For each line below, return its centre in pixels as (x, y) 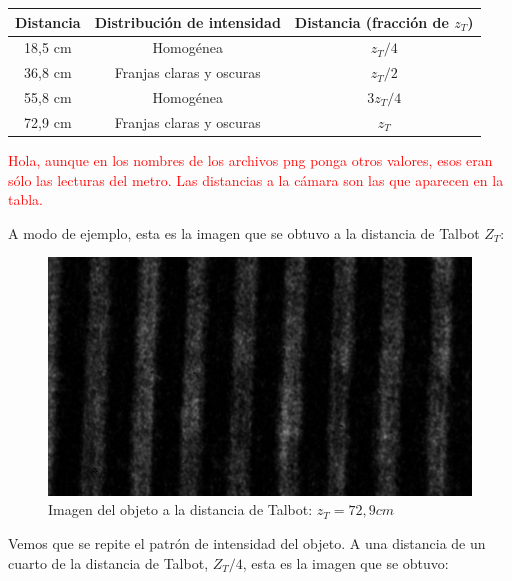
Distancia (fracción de (371, 21)
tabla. (26, 199)
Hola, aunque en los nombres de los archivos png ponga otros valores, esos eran (250, 159)
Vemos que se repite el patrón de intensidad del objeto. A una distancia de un (247, 543)
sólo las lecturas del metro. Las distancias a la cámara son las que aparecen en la (256, 179)
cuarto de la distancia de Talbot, (108, 562)
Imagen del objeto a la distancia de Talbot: (180, 509)
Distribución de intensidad (187, 21)
